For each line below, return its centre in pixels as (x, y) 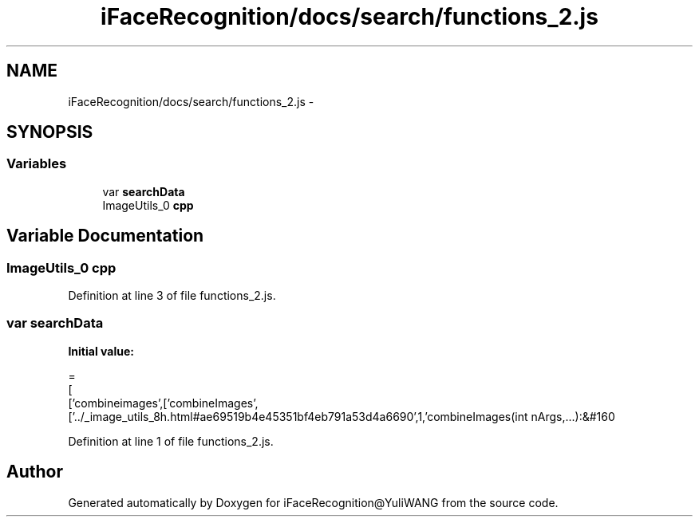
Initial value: (101, 351)
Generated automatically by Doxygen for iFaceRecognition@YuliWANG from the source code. (313, 502)
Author (35, 472)
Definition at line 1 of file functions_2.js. (171, 441)
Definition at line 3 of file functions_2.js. (172, 296)
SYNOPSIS (50, 132)
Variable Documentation (105, 236)
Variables (37, 164)
